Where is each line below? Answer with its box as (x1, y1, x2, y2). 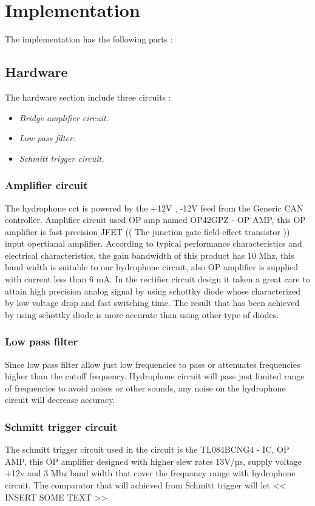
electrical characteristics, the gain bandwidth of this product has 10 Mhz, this (5, 248, 294, 261)
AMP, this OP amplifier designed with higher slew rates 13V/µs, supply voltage (5, 454, 302, 467)
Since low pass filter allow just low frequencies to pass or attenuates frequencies (5, 358, 300, 370)
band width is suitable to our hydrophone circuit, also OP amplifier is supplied (5, 261, 299, 273)
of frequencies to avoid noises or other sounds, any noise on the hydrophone (5, 381, 286, 394)
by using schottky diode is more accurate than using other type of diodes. (5, 308, 279, 321)
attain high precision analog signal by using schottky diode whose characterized (5, 284, 301, 297)
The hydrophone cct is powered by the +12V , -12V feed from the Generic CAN (5, 201, 303, 214)
